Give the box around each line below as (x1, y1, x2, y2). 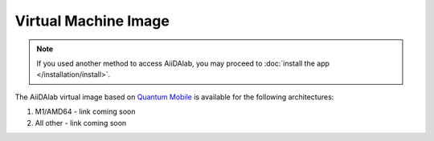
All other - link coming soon (35, 118, 127, 127)
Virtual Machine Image (14, 12, 170, 30)
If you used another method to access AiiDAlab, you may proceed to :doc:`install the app (36, 58, 330, 68)
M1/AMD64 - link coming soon (35, 107, 136, 116)
